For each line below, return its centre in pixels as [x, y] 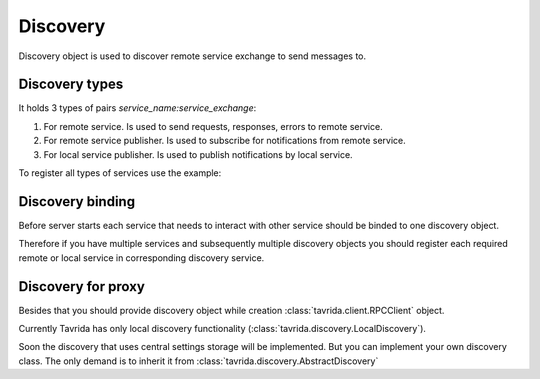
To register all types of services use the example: [120, 173]
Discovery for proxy [81, 286]
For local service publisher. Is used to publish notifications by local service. [198, 154]
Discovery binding [76, 201]
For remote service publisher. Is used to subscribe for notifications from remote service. [225, 141]
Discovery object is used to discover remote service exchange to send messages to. [192, 56]
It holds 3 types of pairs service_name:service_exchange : [137, 108]
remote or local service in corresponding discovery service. [141, 257]
